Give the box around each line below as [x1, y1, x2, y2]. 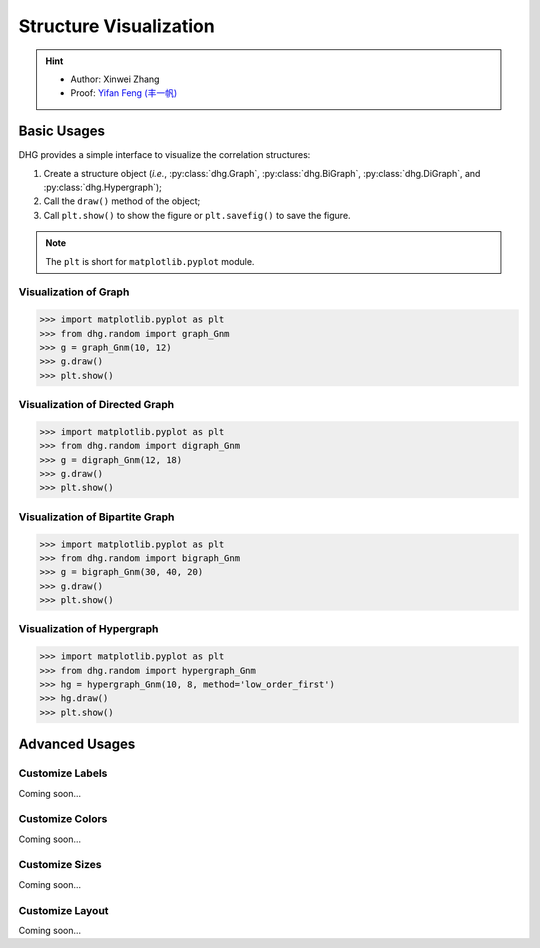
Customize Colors [18, 812, 108, 826]
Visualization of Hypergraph [18, 622, 159, 636]
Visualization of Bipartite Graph [18, 510, 175, 524]
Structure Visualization [18, 15, 215, 37]
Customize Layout [18, 903, 109, 917]
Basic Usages [18, 123, 105, 140]
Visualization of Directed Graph [18, 398, 175, 412]
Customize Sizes [18, 858, 102, 872]
